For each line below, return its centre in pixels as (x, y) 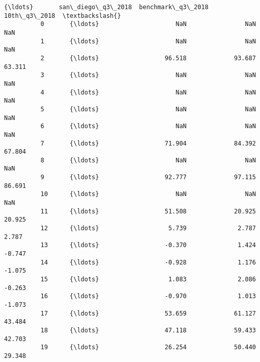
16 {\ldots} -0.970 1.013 (148, 296)
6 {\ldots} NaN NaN (148, 126)
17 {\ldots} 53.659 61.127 (148, 313)
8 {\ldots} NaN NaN (148, 160)
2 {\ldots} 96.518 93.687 (148, 58)
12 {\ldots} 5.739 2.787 (148, 228)
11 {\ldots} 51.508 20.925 (148, 211)
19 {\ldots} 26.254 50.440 (148, 347)
